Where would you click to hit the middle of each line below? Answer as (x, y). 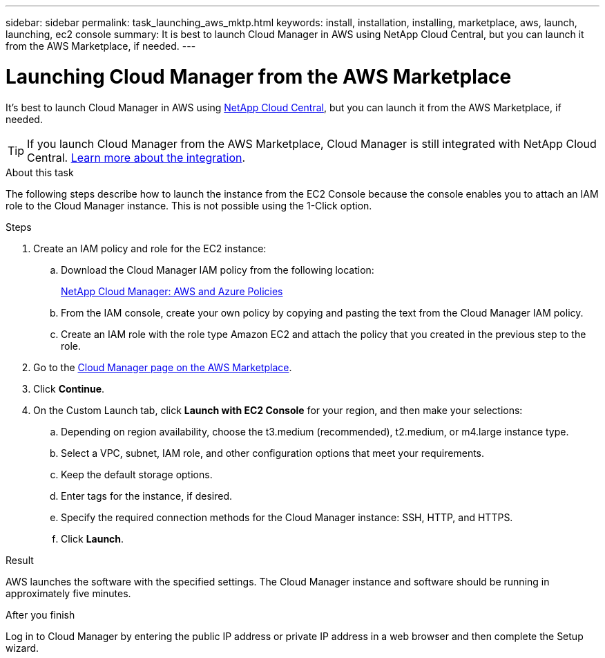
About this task (40, 172)
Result (20, 560)
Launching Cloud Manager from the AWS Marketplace (259, 76)
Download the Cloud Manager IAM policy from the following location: (218, 270)
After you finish (40, 614)
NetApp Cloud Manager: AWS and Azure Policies (172, 291)
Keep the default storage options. (137, 474)
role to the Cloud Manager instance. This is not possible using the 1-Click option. (189, 205)
